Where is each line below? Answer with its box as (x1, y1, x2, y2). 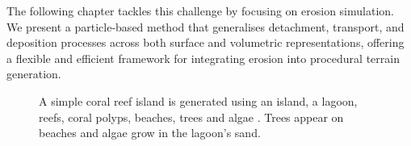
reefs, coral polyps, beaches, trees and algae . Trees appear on (39, 108, 344, 125)
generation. (6, 65, 61, 82)
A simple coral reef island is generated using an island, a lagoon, (39, 92, 358, 109)
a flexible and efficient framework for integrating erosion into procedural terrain (6, 49, 400, 66)
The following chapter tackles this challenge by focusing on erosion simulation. (6, 2, 394, 19)
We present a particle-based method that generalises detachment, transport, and (6, 18, 405, 35)
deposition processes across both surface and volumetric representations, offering (6, 34, 405, 51)
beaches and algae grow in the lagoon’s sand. (39, 124, 261, 141)
